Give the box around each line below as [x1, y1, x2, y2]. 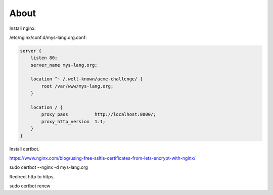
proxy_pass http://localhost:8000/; [41, 112, 156, 117]
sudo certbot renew [9, 183, 51, 189]
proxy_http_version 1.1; [41, 119, 106, 124]
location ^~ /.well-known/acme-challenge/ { [30, 76, 143, 82]
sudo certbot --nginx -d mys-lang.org [9, 164, 88, 170]
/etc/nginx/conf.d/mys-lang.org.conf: [9, 34, 87, 40]
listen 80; [30, 55, 58, 61]
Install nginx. [9, 25, 36, 31]
